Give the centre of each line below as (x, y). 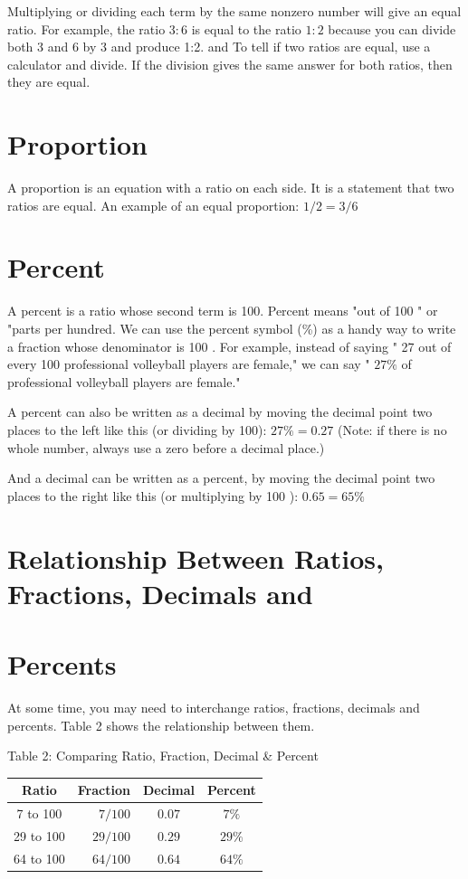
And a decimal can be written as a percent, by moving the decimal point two (221, 478)
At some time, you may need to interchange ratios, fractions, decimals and (214, 708)
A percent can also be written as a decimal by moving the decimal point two (220, 412)
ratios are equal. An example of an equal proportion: (153, 205)
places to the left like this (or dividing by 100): (137, 429)
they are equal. (49, 82)
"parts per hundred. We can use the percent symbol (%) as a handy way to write (232, 328)
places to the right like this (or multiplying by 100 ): (153, 495)
